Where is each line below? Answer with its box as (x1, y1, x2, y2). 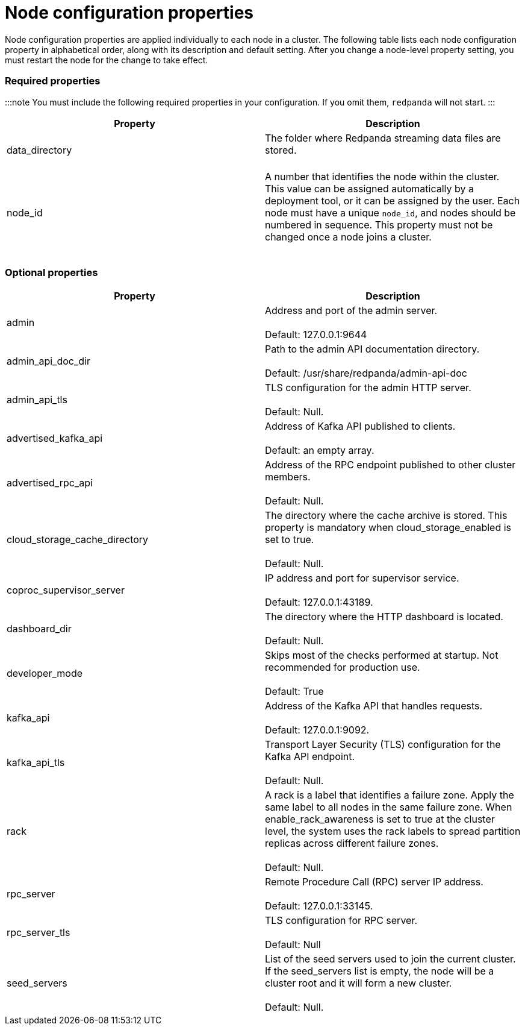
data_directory (7, 143, 72, 156)
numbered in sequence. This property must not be (265, 218, 493, 231)
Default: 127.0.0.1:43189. (265, 596, 373, 609)
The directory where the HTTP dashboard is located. (265, 611, 503, 623)
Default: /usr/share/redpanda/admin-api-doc (265, 367, 467, 380)
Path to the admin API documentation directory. (265, 343, 480, 356)
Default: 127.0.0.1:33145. (265, 900, 373, 912)
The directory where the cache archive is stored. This (265, 509, 508, 522)
